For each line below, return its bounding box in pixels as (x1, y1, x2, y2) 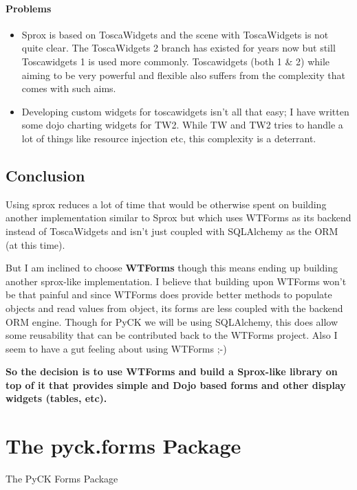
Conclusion (6, 164, 85, 186)
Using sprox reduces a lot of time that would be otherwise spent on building (6, 197, 327, 211)
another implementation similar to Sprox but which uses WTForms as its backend (6, 210, 351, 225)
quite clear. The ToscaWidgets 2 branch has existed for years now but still (21, 41, 336, 55)
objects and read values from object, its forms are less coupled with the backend (6, 300, 343, 315)
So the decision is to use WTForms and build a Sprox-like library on (6, 364, 338, 379)
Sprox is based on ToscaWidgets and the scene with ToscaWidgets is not (21, 27, 329, 41)
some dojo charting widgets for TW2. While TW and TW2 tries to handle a (21, 118, 343, 132)
